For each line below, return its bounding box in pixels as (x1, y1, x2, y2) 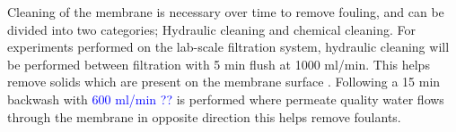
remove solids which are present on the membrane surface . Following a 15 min (7, 72, 441, 91)
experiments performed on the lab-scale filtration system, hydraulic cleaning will (7, 37, 450, 56)
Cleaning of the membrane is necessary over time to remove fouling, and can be (7, 3, 444, 21)
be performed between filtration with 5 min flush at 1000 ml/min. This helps (7, 54, 430, 73)
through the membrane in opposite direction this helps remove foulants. (7, 107, 401, 126)
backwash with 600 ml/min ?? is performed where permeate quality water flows (7, 89, 444, 108)
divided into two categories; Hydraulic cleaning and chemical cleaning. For (7, 20, 417, 38)
